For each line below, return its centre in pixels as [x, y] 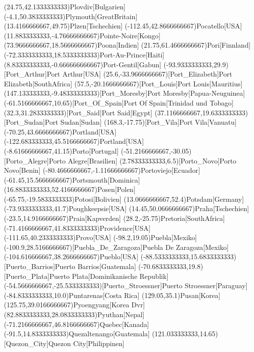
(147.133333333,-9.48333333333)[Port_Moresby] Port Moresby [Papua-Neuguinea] [125, 93]
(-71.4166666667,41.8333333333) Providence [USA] [77, 228]
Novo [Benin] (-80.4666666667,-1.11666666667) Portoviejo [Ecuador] [102, 170]
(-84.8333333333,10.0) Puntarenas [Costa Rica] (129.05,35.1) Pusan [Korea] [112, 295]
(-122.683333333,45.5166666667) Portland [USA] [74, 141]
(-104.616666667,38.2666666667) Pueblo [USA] [71, 257]
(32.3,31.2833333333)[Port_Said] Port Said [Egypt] [78, 112]
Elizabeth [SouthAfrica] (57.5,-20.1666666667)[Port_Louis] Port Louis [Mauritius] [123, 83]
